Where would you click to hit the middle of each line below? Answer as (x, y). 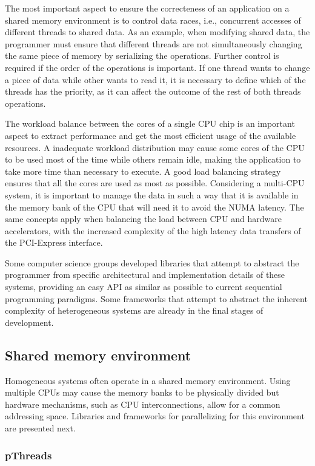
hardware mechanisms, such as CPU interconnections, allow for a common (143, 404)
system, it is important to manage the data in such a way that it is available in (152, 194)
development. (29, 322)
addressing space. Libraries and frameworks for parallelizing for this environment (155, 416)
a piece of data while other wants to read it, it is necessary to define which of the (155, 79)
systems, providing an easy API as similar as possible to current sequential (144, 287)
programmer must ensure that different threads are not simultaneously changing (154, 43)
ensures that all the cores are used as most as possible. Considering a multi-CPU (155, 183)
